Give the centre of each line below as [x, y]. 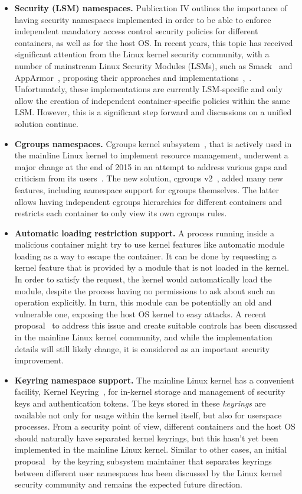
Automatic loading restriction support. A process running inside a [144, 233]
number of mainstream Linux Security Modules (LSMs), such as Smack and [153, 65]
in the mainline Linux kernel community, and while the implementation [143, 337]
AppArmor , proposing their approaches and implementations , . [133, 77]
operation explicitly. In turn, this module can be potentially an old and [143, 302]
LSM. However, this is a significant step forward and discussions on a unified [153, 112]
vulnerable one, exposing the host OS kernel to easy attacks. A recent [140, 313]
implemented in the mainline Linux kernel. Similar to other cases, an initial [151, 449]
